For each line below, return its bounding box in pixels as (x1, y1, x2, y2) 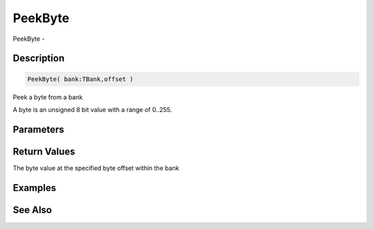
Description (12, 53, 65, 64)
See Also (12, 204, 52, 216)
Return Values (12, 145, 75, 157)
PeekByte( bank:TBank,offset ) (27, 75, 134, 83)
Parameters (12, 123, 64, 135)
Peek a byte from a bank (12, 93, 83, 101)
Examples (12, 182, 57, 194)
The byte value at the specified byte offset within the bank (12, 163, 179, 172)
